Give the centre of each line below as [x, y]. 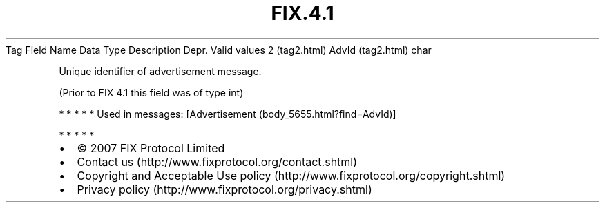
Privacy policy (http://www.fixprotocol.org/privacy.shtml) [224, 189]
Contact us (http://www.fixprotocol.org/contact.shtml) [217, 162]
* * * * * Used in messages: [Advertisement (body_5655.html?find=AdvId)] [228, 114]
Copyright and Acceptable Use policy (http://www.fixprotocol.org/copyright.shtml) [291, 175]
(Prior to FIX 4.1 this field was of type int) [151, 92]
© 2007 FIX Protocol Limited [151, 148]
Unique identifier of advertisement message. [160, 71]
